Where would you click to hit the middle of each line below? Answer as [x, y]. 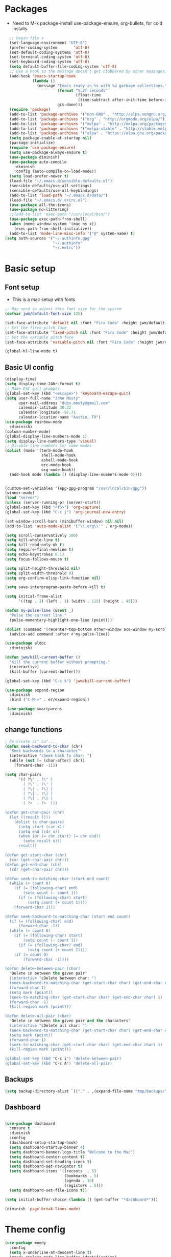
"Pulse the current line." [38, 615]
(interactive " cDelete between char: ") [53, 978]
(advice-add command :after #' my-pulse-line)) [60, 634]
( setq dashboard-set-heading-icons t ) [51, 1162]
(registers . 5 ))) [83, 1185]
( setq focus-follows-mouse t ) [37, 559]
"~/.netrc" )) [67, 248]
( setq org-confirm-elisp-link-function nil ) [53, 578]
